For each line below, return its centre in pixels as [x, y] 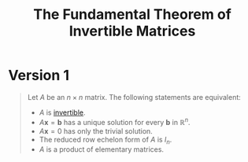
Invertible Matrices [132, 31]
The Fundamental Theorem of [132, 15]
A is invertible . [62, 112]
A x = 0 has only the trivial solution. [96, 131]
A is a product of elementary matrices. [101, 149]
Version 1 [39, 75]
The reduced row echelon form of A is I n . [105, 140]
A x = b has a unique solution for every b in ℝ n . [115, 121]
